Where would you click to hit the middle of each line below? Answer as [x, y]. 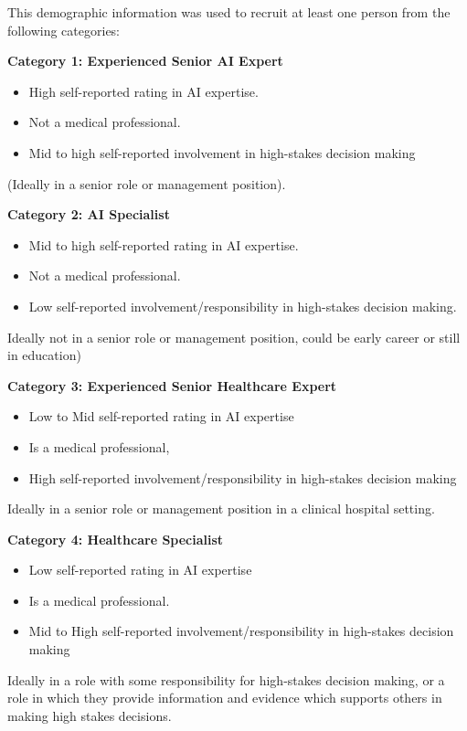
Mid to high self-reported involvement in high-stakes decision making [222, 152]
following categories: [64, 30]
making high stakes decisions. [90, 715]
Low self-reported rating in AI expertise [140, 570]
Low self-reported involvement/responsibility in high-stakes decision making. [243, 306]
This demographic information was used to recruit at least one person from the [229, 12]
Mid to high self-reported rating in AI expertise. [164, 244]
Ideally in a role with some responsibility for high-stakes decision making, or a [226, 679]
